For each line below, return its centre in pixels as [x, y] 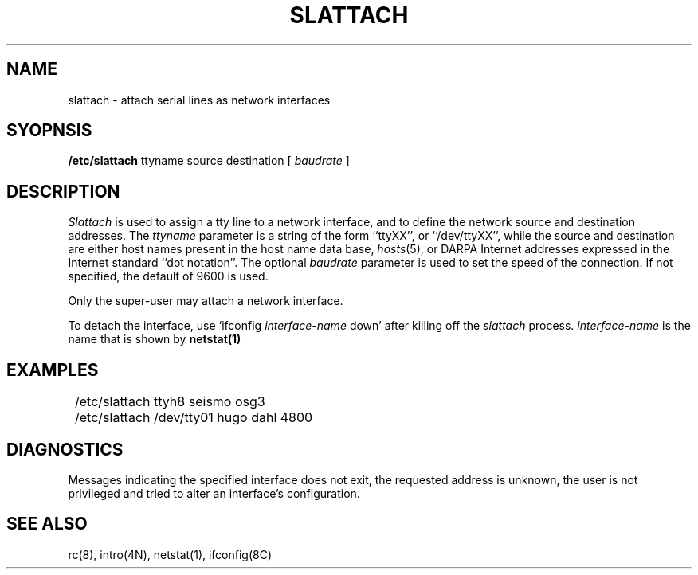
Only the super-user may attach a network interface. [206, 301]
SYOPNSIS [49, 131]
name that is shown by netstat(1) [155, 339]
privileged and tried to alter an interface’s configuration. [214, 493]
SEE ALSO [47, 524]
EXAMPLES [53, 370]
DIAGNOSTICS [65, 449]
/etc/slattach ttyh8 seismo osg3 [170, 402]
